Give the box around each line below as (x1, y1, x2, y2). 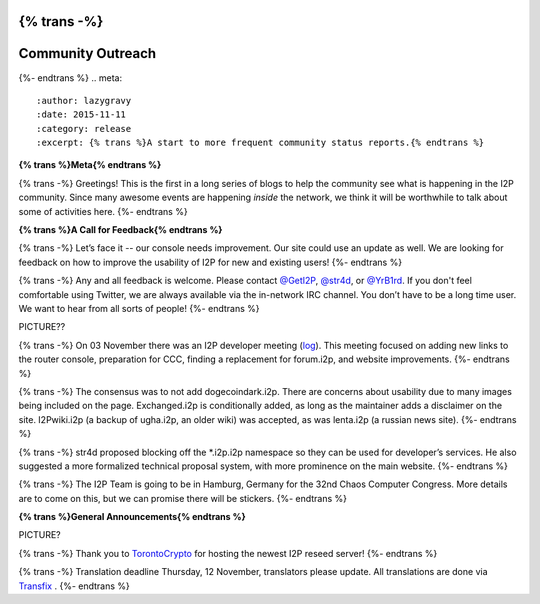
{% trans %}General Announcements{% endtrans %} (18, 511, 246, 523)
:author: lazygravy (36, 95, 132, 106)
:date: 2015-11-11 (36, 109, 127, 120)
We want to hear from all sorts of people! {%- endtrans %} (18, 303, 260, 314)
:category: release (36, 123, 132, 134)
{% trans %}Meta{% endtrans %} (18, 159, 162, 171)
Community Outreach (18, 45, 157, 62)
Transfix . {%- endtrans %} (18, 580, 130, 592)
